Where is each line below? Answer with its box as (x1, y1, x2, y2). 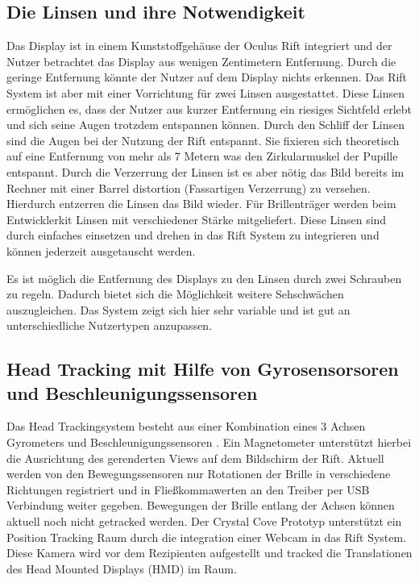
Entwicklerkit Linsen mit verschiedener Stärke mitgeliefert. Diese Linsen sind (6, 210, 387, 227)
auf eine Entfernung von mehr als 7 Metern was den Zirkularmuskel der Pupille (6, 148, 398, 164)
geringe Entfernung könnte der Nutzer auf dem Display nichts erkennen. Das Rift (6, 69, 408, 85)
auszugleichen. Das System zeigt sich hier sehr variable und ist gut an (6, 301, 351, 318)
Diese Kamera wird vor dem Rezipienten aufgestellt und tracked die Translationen (6, 544, 413, 561)
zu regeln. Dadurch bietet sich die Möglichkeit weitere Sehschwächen (6, 285, 344, 302)
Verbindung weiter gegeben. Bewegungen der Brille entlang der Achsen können (6, 497, 395, 514)
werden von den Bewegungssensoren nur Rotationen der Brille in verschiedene (6, 465, 391, 482)
